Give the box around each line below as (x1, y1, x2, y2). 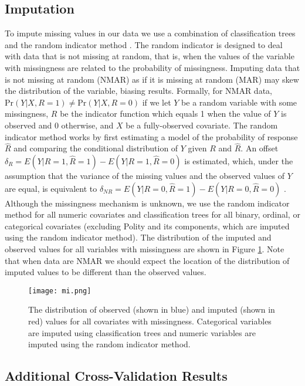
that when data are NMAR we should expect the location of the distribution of (5, 254, 290, 266)
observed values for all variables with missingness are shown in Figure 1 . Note (5, 242, 284, 255)
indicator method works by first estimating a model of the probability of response (5, 130, 298, 143)
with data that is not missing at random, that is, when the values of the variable (5, 50, 294, 62)
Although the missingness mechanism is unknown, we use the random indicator (5, 197, 290, 209)
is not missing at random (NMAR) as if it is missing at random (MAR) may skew (5, 73, 299, 85)
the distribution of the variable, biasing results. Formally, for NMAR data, (5, 84, 272, 97)
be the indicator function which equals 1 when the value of (60, 107, 271, 120)
